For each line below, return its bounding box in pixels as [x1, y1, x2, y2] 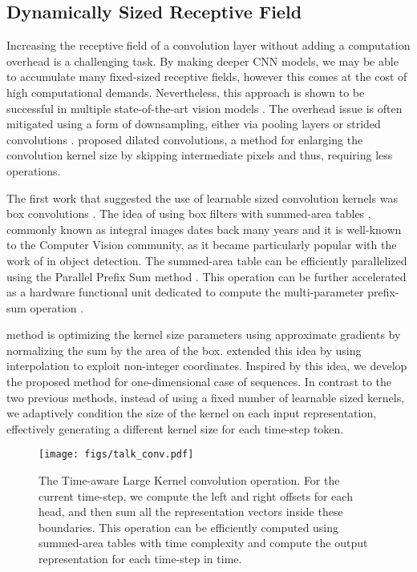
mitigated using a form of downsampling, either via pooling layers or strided [6, 115, 381, 132]
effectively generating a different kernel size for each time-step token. [6, 420, 344, 437]
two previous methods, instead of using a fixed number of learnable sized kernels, [6, 389, 405, 405]
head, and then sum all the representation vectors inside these [38, 503, 343, 520]
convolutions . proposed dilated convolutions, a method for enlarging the [6, 131, 363, 147]
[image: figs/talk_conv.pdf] [38, 449, 194, 461]
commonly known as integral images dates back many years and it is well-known [6, 220, 402, 237]
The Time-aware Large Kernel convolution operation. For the [38, 472, 340, 489]
